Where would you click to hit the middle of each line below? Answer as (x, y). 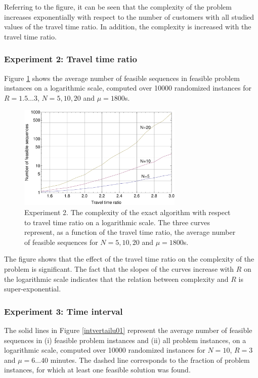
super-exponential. (33, 289)
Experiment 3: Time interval (63, 311)
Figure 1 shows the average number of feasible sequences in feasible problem (122, 78)
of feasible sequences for (61, 242)
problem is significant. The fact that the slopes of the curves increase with (119, 269)
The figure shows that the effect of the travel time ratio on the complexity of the (129, 259)
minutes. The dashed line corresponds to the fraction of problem (150, 360)
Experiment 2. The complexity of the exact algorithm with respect (127, 212)
